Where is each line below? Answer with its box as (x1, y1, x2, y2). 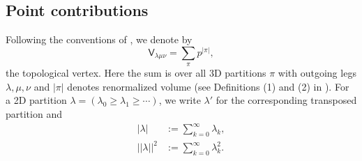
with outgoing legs (278, 66, 356, 80)
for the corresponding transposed (216, 93, 357, 107)
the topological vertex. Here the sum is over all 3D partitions (6, 66, 266, 80)
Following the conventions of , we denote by (6, 32, 193, 47)
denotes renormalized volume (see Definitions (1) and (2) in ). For (67, 79, 349, 93)
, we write (158, 93, 201, 107)
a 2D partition (6, 93, 67, 107)
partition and (6, 106, 62, 121)
